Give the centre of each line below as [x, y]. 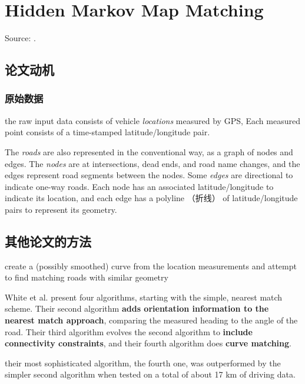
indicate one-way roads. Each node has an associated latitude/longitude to [139, 186]
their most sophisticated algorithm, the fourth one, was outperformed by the [143, 363]
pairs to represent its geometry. [61, 209]
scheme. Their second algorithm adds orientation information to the [137, 308]
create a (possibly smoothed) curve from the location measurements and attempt [151, 266]
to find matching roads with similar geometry [87, 277]
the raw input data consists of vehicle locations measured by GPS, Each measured [152, 120]
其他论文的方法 [48, 241]
